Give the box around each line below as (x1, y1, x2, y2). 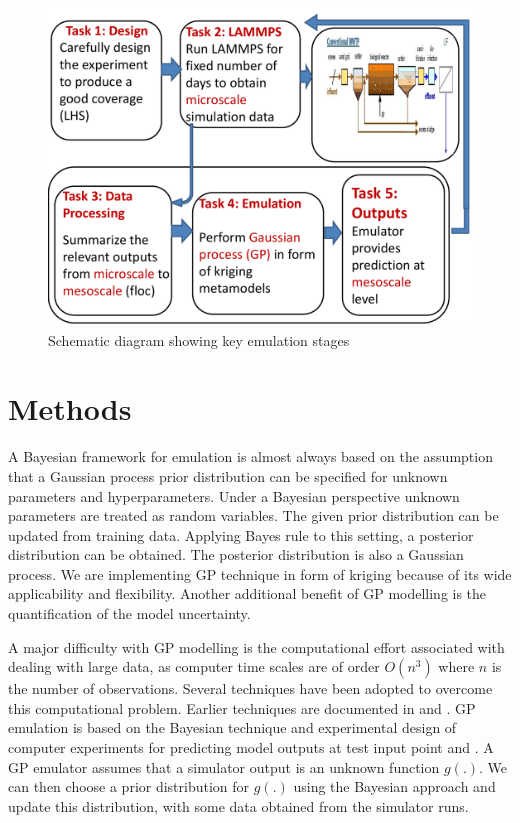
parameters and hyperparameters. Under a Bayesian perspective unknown (8, 485, 460, 506)
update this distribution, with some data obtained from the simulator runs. (8, 795, 469, 816)
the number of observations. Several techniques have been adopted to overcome (8, 678, 493, 699)
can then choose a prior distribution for (8, 776, 250, 797)
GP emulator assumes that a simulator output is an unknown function (8, 756, 440, 777)
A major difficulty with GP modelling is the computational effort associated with (8, 636, 505, 657)
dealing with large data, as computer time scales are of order (8, 656, 380, 677)
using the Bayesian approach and (293, 776, 496, 797)
